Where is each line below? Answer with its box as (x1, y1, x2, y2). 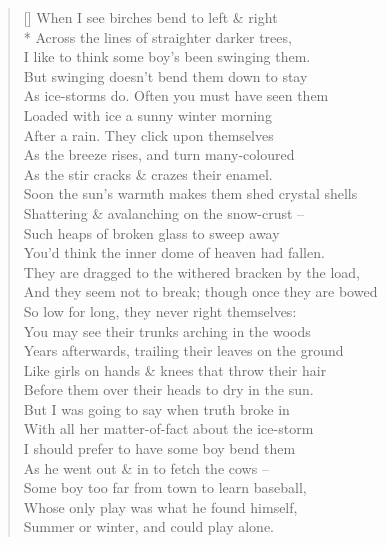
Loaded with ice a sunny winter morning (23, 104, 272, 125)
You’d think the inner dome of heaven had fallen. (23, 242, 325, 263)
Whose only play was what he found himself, (23, 496, 298, 517)
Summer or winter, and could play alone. (23, 516, 274, 537)
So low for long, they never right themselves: (23, 300, 297, 321)
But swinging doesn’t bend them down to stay (23, 65, 308, 86)
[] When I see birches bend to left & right (23, 7, 278, 27)
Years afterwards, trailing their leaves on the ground (23, 340, 344, 361)
